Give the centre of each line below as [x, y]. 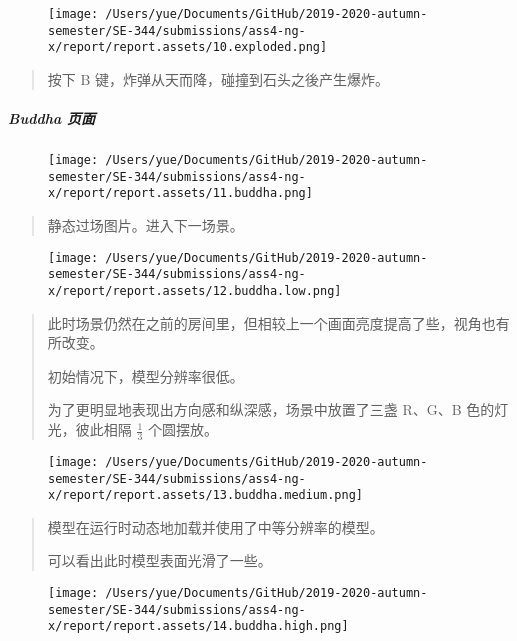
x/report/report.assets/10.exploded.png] [188, 47]
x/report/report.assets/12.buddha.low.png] [195, 291]
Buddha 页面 [52, 118]
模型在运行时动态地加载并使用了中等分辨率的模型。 [215, 526]
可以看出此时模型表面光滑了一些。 [159, 560]
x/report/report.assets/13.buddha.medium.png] [205, 495]
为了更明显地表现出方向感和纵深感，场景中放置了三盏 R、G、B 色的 [271, 409]
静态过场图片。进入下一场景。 [145, 225]
